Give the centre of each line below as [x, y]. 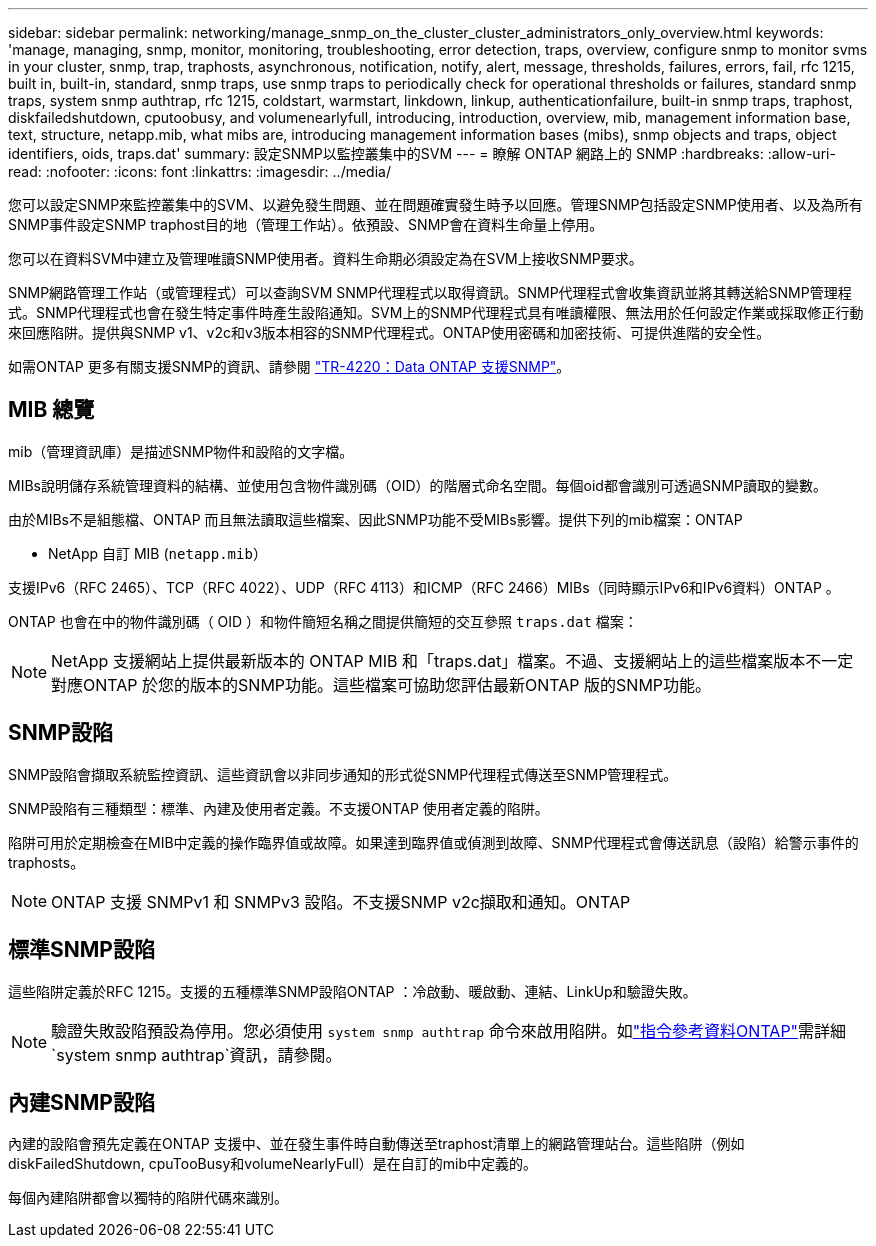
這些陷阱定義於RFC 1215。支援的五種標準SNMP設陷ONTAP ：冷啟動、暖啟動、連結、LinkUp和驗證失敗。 [352, 991]
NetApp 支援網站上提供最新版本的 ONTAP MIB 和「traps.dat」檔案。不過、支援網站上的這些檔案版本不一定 [452, 660]
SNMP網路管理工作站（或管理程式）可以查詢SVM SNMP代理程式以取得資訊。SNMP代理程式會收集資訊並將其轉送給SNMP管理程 [430, 292]
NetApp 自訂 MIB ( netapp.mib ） [157, 553]
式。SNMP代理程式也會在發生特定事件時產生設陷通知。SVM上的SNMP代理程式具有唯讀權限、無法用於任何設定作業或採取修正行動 [436, 312]
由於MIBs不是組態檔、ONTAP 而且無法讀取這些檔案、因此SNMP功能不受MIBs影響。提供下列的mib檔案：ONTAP [375, 519]
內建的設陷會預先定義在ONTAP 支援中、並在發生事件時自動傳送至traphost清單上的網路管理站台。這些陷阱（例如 [376, 1144]
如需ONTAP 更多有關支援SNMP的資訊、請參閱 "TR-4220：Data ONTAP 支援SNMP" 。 [289, 366]
